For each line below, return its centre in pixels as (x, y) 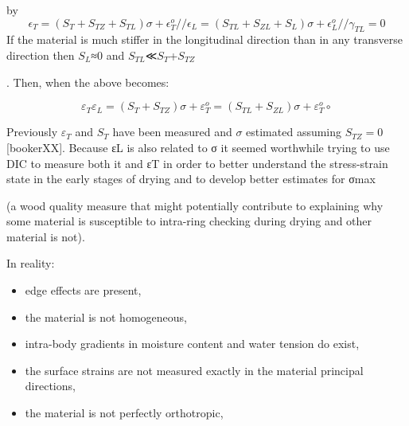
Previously (32, 132)
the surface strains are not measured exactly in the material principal (194, 370)
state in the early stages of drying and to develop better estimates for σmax (191, 179)
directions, (50, 386)
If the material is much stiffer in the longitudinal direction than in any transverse (204, 39)
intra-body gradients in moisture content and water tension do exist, (192, 344)
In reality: (31, 263)
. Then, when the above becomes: (88, 82)
